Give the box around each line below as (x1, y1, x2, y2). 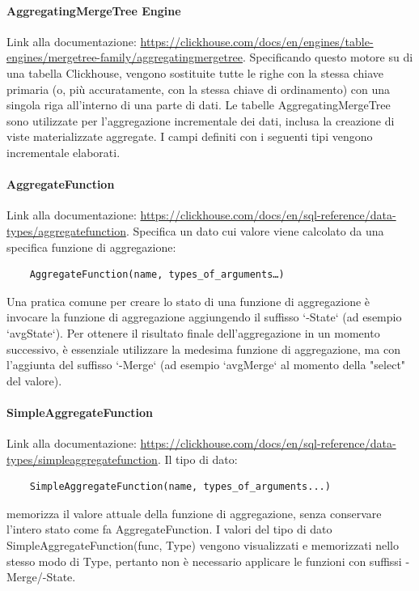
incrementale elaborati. (6, 143, 121, 160)
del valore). (6, 372, 62, 389)
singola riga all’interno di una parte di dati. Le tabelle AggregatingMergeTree (6, 96, 391, 113)
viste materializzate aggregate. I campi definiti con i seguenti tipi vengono (6, 128, 373, 145)
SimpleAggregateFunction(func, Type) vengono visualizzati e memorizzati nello (6, 537, 399, 554)
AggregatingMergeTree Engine (6, 2, 181, 19)
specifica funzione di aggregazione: (6, 238, 176, 255)
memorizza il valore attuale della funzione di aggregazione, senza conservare (6, 504, 382, 521)
